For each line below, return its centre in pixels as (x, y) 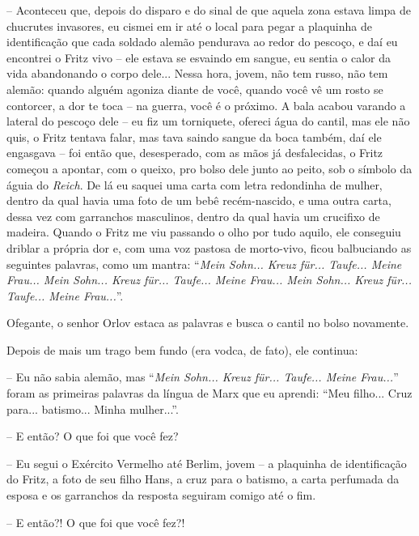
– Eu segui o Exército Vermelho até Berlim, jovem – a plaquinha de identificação (207, 463)
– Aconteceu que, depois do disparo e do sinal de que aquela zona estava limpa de (209, 10)
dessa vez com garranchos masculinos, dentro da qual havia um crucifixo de (193, 216)
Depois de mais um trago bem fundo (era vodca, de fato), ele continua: (182, 349)
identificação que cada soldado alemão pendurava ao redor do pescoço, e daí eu (202, 42)
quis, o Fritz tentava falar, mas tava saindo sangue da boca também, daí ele (194, 136)
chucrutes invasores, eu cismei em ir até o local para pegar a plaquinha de (189, 26)
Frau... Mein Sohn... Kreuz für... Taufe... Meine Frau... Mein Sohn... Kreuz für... (209, 280)
